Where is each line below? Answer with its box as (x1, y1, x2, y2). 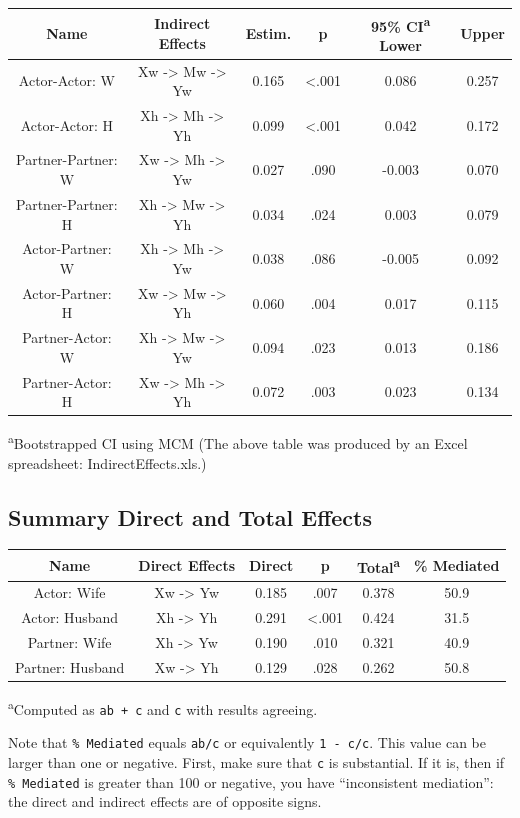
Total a (357, 553, 401, 577)
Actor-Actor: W (18, 70, 115, 91)
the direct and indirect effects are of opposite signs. (8, 791, 322, 812)
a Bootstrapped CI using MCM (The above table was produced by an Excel (8, 430, 468, 453)
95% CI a (371, 12, 431, 36)
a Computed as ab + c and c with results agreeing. (8, 696, 318, 719)
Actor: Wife (33, 582, 106, 603)
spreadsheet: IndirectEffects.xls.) (8, 452, 207, 473)
